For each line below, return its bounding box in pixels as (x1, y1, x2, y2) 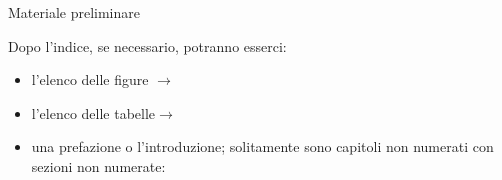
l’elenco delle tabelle (31, 102, 156, 123)
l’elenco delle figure (31, 69, 149, 90)
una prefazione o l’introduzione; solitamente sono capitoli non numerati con (31, 136, 494, 157)
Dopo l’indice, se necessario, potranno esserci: (8, 35, 287, 56)
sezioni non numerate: (31, 155, 166, 176)
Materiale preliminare (8, 2, 140, 22)
